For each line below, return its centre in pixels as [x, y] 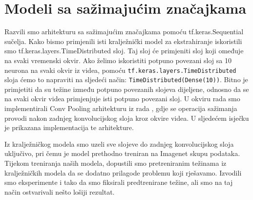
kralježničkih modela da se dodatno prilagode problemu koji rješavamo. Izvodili [123, 172]
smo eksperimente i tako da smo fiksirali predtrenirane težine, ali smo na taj [119, 182]
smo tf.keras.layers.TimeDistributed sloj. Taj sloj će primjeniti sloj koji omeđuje [124, 51]
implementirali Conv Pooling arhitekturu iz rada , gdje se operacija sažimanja [121, 108]
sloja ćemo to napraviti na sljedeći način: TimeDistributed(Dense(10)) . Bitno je [126, 79]
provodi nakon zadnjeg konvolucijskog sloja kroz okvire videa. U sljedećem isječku [127, 118]
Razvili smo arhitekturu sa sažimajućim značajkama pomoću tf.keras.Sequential [124, 32]
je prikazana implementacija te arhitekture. [69, 127]
